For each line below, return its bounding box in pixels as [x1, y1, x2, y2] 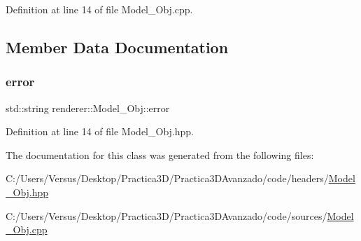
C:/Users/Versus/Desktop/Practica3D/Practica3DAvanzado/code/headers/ [6, 171, 329, 186]
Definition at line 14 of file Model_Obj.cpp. [6, 2, 193, 16]
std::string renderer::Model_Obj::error [6, 100, 170, 115]
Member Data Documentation [6, 36, 229, 57]
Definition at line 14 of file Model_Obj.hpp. [6, 124, 194, 139]
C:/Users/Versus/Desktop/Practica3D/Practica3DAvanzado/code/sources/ [6, 208, 327, 223]
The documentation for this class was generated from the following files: [6, 147, 314, 162]
